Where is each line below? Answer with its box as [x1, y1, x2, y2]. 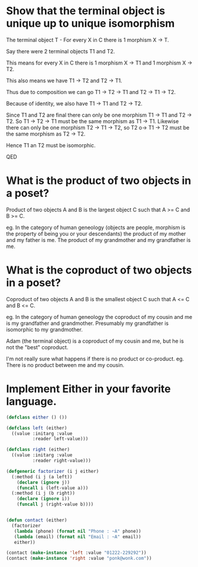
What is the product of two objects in [6, 174, 191, 188]
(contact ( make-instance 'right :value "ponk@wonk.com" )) [6, 555, 152, 562]
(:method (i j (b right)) [11, 490, 76, 497]
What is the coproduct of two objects [6, 263, 192, 277]
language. [6, 395, 57, 408]
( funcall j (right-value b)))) [17, 501, 94, 507]
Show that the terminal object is [6, 4, 165, 18]
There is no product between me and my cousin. [6, 361, 125, 368]
